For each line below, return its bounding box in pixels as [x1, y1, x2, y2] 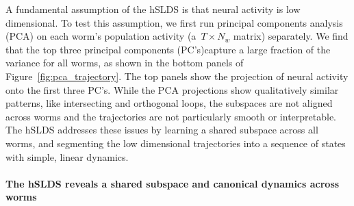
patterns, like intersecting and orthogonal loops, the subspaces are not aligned [5, 96, 333, 110]
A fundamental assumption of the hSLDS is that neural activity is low [5, 2, 301, 16]
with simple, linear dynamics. [5, 149, 129, 164]
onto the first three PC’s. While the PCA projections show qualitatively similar [5, 82, 339, 96]
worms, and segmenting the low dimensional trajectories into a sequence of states [5, 136, 346, 150]
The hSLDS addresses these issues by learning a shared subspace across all [5, 123, 318, 137]
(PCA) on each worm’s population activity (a [5, 29, 197, 43]
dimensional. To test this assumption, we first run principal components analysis [5, 15, 343, 29]
